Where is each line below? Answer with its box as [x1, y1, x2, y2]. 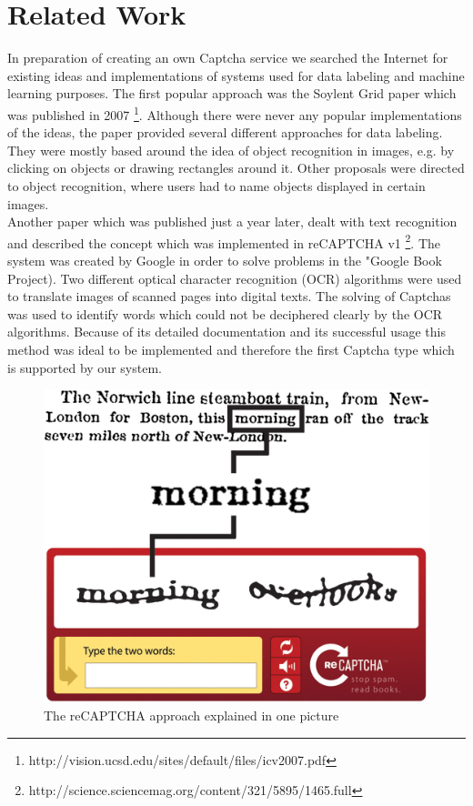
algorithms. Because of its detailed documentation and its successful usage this [7, 322, 446, 341]
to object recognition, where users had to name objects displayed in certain [7, 176, 426, 195]
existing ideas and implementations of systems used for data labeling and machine [7, 65, 465, 85]
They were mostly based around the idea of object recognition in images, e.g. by [7, 140, 455, 159]
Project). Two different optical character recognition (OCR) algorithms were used [7, 268, 462, 287]
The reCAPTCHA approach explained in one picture [44, 706, 339, 725]
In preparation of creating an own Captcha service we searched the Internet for [7, 48, 448, 67]
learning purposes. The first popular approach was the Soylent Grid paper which [7, 84, 457, 103]
